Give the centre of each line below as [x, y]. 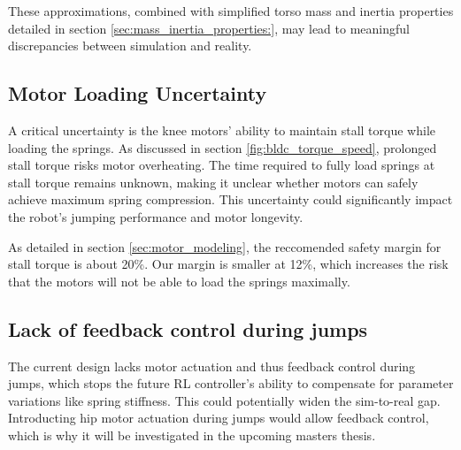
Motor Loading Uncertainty [138, 93]
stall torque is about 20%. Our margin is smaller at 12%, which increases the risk [228, 264]
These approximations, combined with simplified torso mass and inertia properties [231, 11]
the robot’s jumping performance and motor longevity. [156, 216]
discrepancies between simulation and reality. [130, 46]
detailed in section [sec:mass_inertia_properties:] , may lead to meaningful [209, 28]
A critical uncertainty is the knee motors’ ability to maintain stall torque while [222, 130]
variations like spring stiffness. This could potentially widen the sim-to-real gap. [224, 400]
